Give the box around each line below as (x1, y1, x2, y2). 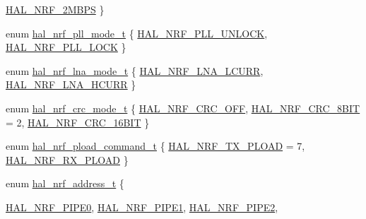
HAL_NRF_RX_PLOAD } (6, 152, 129, 167)
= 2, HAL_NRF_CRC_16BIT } (6, 114, 150, 129)
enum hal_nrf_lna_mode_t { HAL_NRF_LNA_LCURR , (6, 63, 264, 78)
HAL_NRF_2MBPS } (6, 2, 105, 16)
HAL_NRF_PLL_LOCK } (6, 40, 126, 54)
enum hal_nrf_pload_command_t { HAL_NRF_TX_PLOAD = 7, (6, 138, 305, 153)
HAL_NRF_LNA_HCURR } (6, 77, 136, 92)
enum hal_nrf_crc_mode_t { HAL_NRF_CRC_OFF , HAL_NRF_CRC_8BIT (6, 100, 360, 115)
